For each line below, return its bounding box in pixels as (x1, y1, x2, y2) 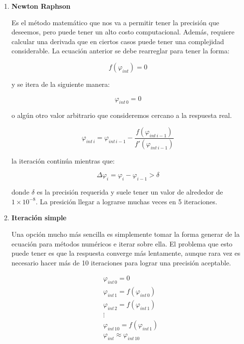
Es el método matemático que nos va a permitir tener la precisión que (11, 17, 219, 27)
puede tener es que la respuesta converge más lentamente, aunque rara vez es (11, 248, 241, 258)
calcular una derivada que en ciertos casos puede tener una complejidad (11, 36, 224, 46)
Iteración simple (11, 213, 67, 223)
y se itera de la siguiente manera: (11, 79, 110, 89)
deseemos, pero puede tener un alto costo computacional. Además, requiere (11, 27, 235, 37)
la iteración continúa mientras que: (11, 155, 115, 165)
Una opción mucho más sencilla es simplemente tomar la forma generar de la (11, 229, 240, 239)
